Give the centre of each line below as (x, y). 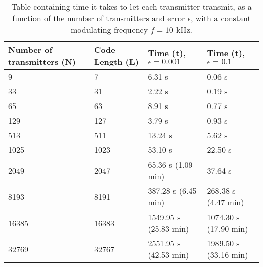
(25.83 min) (168, 228)
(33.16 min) (228, 255)
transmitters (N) (42, 61)
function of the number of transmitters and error (99, 18)
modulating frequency (109, 30)
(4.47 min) (226, 202)
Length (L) (116, 61)
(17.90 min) (228, 228)
